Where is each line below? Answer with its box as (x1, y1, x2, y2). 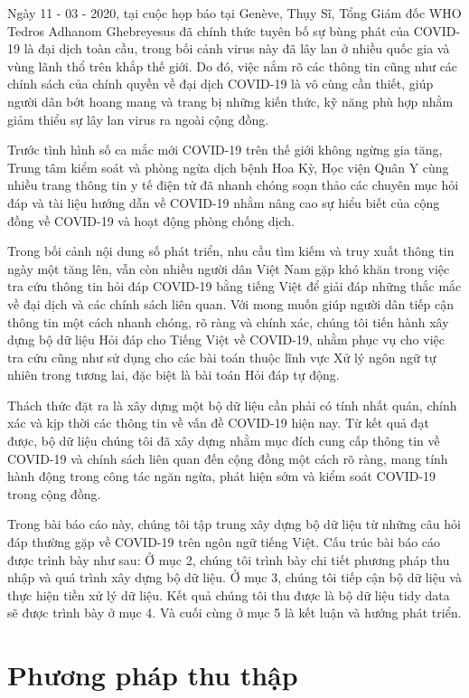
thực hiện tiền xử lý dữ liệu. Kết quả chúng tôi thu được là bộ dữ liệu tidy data (7, 585, 450, 604)
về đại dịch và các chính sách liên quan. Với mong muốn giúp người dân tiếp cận (7, 294, 454, 313)
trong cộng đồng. (7, 484, 101, 503)
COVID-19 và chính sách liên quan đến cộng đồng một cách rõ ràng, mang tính (7, 448, 448, 467)
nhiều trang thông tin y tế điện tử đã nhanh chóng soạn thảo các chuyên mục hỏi (7, 175, 459, 194)
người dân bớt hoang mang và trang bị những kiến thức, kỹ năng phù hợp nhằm (7, 91, 454, 110)
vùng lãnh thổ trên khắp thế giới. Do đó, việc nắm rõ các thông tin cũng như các (7, 56, 458, 75)
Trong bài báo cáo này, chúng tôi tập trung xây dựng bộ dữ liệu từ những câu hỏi (7, 514, 461, 533)
